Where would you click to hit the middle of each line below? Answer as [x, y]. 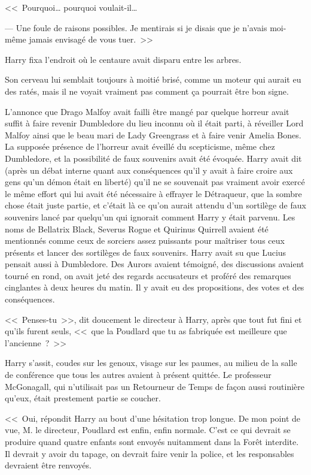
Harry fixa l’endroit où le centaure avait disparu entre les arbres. [123, 59]
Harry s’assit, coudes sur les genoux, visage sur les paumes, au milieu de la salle [151, 363]
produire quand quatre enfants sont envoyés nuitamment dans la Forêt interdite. [152, 441]
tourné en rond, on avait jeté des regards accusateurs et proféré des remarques [148, 275]
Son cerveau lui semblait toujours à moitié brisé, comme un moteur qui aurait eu [153, 79]
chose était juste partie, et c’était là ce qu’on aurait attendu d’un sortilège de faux [155, 205]
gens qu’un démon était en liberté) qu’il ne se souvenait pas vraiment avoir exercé [155, 182]
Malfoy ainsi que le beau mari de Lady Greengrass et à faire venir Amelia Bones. [153, 134]
